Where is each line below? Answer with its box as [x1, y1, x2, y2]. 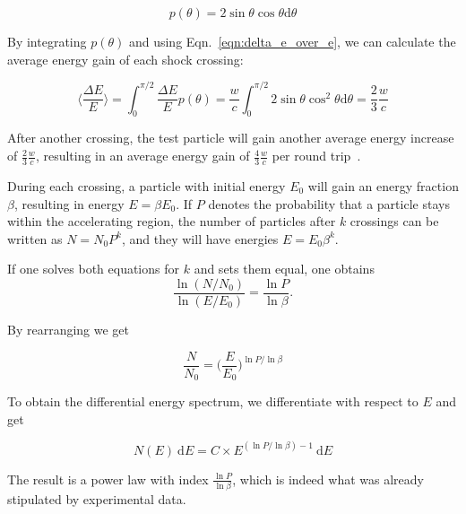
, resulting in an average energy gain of [35, 146, 250, 165]
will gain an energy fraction [307, 176, 459, 195]
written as [7, 229, 63, 248]
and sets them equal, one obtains [194, 259, 375, 278]
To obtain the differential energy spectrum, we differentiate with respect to [7, 392, 419, 411]
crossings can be [349, 212, 439, 231]
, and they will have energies [121, 229, 279, 248]
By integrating [7, 32, 87, 50]
